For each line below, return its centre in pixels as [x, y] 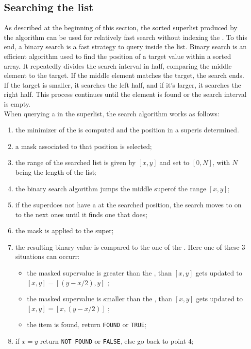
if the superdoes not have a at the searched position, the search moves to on [128, 205]
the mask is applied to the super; [64, 230]
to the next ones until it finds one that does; [81, 214]
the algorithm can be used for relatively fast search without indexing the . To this [125, 37]
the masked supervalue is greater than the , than [99, 273]
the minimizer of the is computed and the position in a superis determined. [127, 130]
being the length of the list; [56, 172]
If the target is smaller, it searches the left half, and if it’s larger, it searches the [123, 84]
